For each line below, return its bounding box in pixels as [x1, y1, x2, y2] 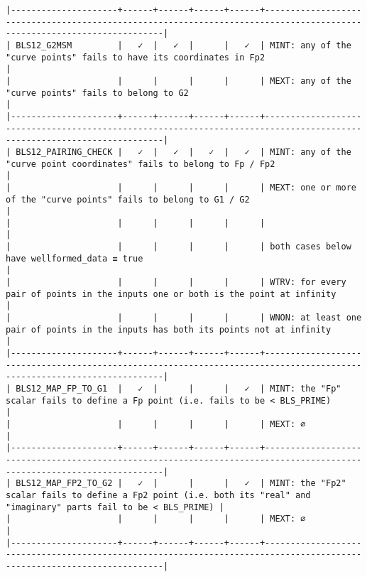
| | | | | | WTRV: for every [6, 277, 346, 288]
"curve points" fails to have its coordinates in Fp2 [6, 52, 265, 63]
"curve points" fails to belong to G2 [6, 87, 189, 98]
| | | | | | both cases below [6, 242, 351, 252]
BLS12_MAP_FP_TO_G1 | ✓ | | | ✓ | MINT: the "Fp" [16, 384, 341, 394]
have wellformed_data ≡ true [6, 253, 143, 264]
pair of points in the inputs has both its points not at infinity [6, 324, 332, 335]
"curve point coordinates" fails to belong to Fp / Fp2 [6, 158, 275, 169]
